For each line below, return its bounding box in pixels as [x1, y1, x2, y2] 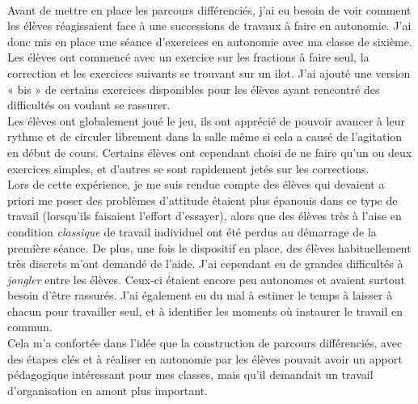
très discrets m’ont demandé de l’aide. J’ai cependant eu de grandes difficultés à [7, 255, 403, 272]
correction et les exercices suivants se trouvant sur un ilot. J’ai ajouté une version [7, 64, 411, 81]
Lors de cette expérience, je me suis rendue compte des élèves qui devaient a [7, 176, 385, 193]
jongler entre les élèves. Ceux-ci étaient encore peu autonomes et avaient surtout [7, 270, 405, 287]
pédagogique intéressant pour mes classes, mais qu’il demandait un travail [7, 366, 374, 383]
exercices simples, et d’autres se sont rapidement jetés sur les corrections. [7, 159, 369, 176]
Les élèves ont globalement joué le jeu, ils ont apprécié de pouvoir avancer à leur [7, 112, 406, 129]
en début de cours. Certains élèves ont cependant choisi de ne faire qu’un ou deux [7, 143, 412, 160]
